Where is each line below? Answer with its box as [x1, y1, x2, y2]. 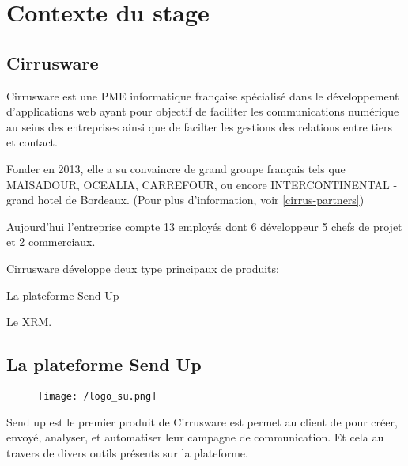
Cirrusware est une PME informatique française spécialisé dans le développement [6, 87, 399, 104]
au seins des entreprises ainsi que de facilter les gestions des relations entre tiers [6, 118, 392, 134]
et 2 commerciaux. [6, 233, 96, 250]
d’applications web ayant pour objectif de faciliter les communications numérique [6, 103, 399, 119]
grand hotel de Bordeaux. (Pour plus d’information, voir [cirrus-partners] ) [6, 191, 365, 208]
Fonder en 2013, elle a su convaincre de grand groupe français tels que [6, 160, 346, 176]
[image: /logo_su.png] [38, 390, 157, 402]
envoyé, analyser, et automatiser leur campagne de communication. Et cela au [6, 429, 384, 445]
